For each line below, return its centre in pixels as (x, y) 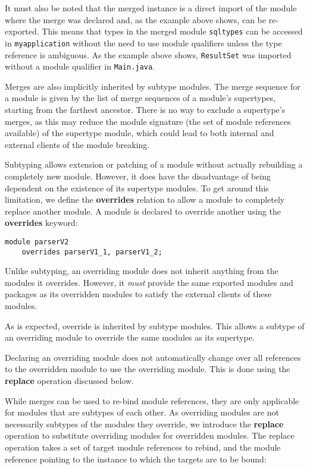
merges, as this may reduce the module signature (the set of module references (148, 121)
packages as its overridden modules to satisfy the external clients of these (138, 294)
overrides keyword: (41, 223)
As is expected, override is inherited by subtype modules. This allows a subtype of (155, 325)
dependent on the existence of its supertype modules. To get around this (137, 188)
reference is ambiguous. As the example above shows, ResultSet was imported (148, 54)
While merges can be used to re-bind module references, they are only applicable (152, 400)
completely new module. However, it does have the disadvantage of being (138, 176)
